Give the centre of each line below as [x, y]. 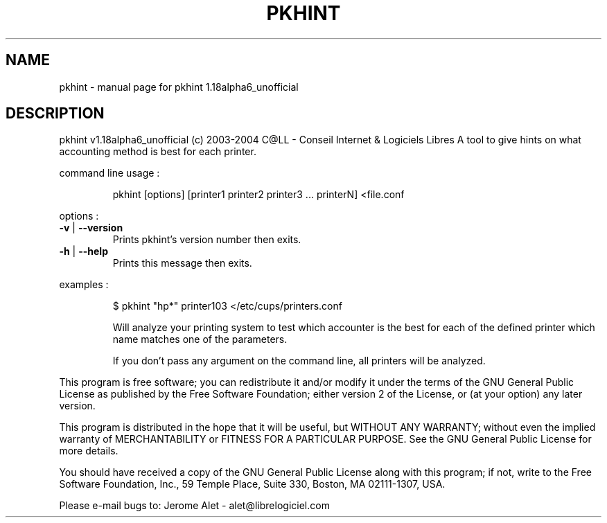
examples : [84, 285]
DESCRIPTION [55, 114]
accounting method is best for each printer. [158, 152]
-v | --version [91, 228]
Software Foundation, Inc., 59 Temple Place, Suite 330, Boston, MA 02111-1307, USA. [252, 484]
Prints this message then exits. [182, 263]
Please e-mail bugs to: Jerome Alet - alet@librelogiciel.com [194, 506]
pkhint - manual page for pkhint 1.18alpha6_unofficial [179, 87]
